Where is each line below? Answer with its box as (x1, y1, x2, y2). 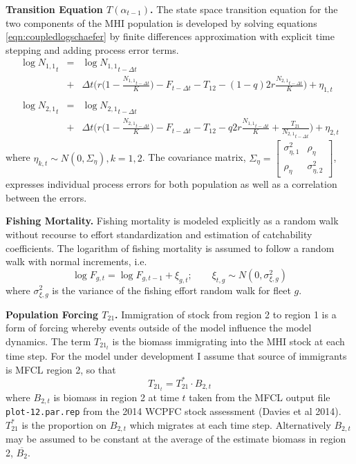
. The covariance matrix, (142, 150, 246, 164)
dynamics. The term (6, 333, 91, 348)
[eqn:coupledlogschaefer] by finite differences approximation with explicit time (6, 29, 335, 43)
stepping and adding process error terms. (6, 42, 179, 57)
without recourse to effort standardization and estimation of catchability (6, 226, 312, 241)
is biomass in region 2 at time (53, 389, 179, 404)
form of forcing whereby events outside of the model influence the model (6, 320, 312, 335)
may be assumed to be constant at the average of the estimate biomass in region (6, 432, 346, 446)
